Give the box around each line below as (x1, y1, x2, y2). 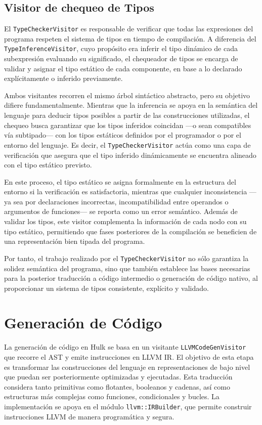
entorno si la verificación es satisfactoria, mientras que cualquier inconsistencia (4, 186, 247, 197)
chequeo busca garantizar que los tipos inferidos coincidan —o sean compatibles (4, 119, 251, 130)
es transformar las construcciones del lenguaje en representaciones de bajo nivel (4, 361, 250, 372)
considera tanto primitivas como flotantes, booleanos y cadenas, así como (4, 381, 230, 392)
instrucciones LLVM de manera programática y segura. (4, 411, 174, 421)
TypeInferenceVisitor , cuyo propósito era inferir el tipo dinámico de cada (4, 43, 238, 54)
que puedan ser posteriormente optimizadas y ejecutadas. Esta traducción (4, 371, 233, 382)
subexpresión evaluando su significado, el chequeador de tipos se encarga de (4, 53, 238, 64)
